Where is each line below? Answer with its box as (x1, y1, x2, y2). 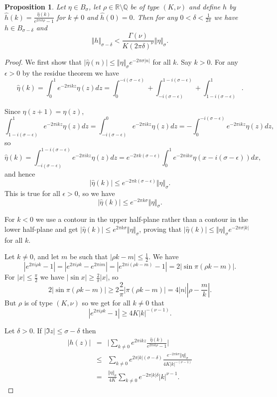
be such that (69, 251, 108, 262)
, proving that (139, 224, 182, 234)
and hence (4, 168, 35, 179)
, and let (33, 251, 59, 262)
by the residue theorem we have (22, 67, 119, 78)
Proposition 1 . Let (4, 1, 66, 11)
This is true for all (4, 188, 60, 198)
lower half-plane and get (4, 224, 78, 234)
